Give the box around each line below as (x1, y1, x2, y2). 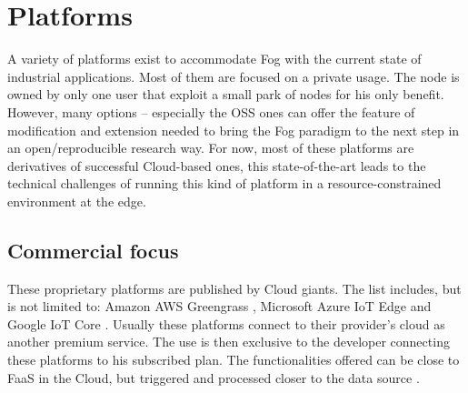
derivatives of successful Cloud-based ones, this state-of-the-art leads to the (7, 156, 426, 175)
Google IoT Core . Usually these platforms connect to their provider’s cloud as (7, 314, 445, 333)
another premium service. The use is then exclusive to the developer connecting (7, 332, 450, 351)
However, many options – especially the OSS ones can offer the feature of (7, 102, 415, 121)
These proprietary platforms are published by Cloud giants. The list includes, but (7, 278, 462, 297)
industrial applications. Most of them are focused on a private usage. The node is (7, 66, 460, 86)
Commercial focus (7, 236, 179, 264)
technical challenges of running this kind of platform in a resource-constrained (7, 174, 442, 193)
